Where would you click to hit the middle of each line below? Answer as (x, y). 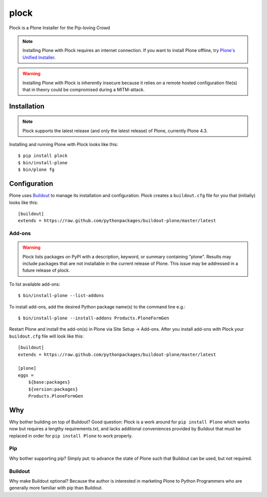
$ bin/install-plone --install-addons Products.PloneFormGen (93, 318)
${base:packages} (49, 382)
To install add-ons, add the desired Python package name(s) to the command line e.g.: (97, 306)
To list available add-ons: (35, 284)
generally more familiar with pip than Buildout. (56, 488)
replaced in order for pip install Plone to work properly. (71, 436)
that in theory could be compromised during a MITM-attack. (84, 90)
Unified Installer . (39, 57)
